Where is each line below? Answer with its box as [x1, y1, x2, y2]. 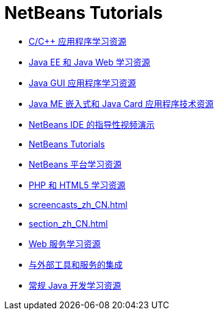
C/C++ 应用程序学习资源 [29, 35, 126, 46]
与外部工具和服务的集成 [29, 259, 123, 270]
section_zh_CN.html [29, 218, 108, 229]
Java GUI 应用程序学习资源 [29, 77, 136, 88]
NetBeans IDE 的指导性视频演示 [29, 119, 155, 130]
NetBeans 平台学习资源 [29, 158, 122, 169]
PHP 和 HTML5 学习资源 [29, 179, 126, 190]
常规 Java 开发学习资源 [29, 280, 121, 291]
